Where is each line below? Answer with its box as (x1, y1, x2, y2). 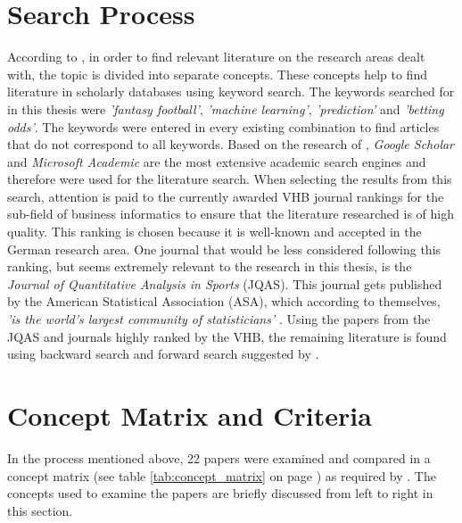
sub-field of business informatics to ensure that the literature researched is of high (7, 204, 454, 223)
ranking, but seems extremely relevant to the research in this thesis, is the (7, 257, 412, 276)
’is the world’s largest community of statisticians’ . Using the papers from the (7, 310, 431, 328)
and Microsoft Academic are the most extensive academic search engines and (7, 152, 426, 170)
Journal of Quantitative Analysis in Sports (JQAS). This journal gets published (7, 274, 442, 293)
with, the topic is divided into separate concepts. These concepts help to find (7, 64, 427, 83)
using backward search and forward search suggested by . (7, 345, 319, 363)
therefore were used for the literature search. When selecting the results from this (7, 170, 452, 188)
